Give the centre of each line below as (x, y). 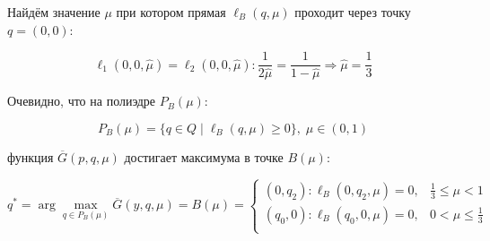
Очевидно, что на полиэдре (82, 101)
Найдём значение (54, 12)
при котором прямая (171, 12)
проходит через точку (353, 12)
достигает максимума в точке (204, 156)
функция (31, 156)
